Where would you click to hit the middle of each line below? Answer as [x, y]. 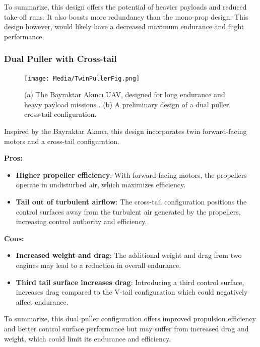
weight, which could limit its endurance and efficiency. [88, 338]
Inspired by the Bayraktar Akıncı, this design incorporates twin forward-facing [125, 131]
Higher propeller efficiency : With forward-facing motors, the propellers [131, 175]
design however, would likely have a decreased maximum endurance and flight [124, 26]
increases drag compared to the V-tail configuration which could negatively [132, 292]
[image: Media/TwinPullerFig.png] [82, 78]
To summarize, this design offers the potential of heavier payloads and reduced [125, 7]
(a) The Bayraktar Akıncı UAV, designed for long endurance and [125, 94]
